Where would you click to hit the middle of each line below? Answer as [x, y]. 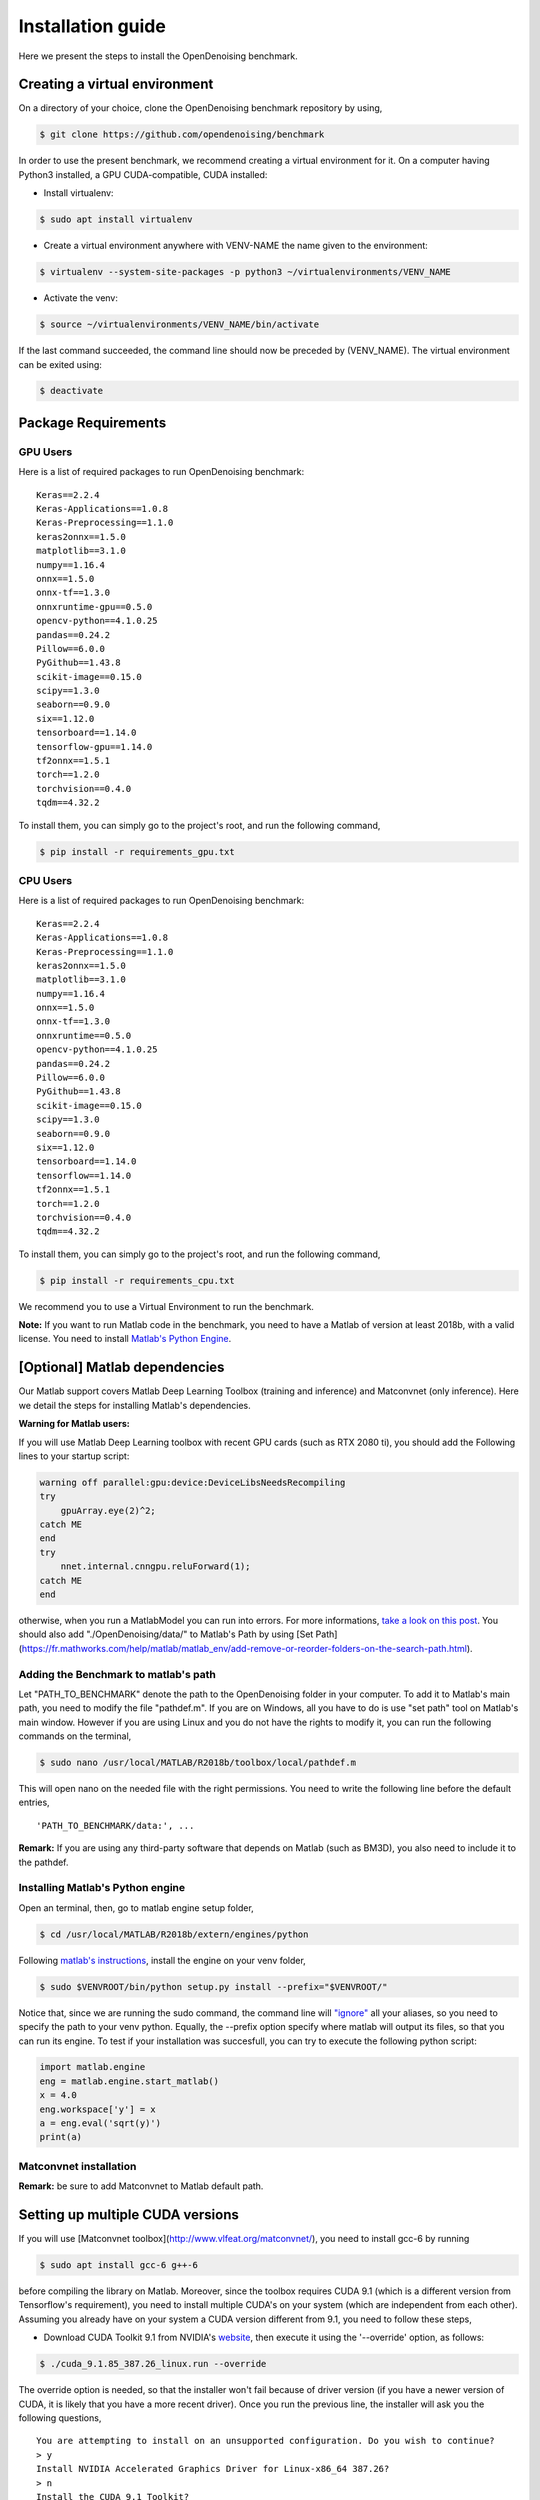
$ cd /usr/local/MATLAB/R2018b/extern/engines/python [174, 1934]
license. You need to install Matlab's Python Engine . [125, 1339]
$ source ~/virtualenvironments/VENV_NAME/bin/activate [179, 324]
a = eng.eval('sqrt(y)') [100, 2123]
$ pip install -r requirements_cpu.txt [137, 1280]
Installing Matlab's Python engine [102, 1888]
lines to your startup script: [74, 1456]
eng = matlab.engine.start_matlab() [129, 2081]
